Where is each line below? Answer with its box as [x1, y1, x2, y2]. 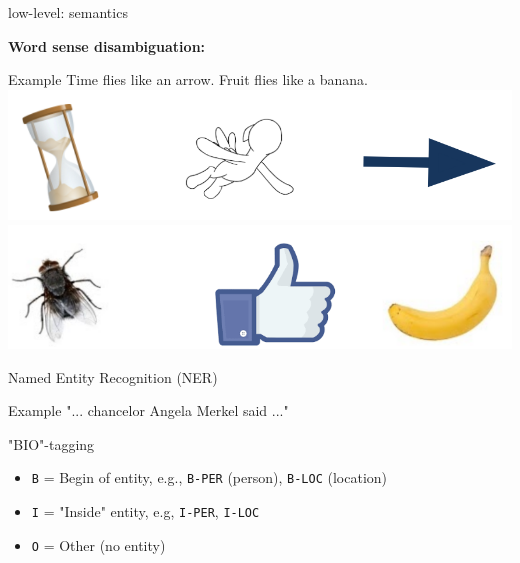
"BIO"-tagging [8, 433, 95, 454]
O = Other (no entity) [31, 534, 166, 555]
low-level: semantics [8, 2, 128, 22]
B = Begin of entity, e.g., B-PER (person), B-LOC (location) [31, 467, 388, 488]
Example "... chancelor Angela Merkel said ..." [8, 400, 289, 421]
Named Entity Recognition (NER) [8, 366, 218, 387]
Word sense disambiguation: [8, 35, 206, 56]
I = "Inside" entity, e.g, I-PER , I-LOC [31, 501, 260, 522]
